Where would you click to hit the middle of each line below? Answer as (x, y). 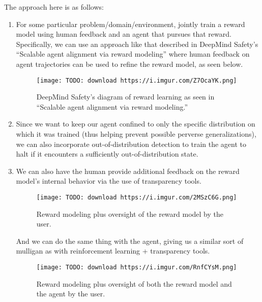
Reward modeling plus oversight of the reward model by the (130, 213)
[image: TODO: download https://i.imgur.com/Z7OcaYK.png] (137, 80)
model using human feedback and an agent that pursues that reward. (124, 34)
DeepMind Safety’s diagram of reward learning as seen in (125, 97)
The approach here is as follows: (54, 7)
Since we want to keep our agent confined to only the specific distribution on (136, 124)
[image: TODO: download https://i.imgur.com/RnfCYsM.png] (137, 267)
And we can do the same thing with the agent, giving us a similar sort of (130, 241)
